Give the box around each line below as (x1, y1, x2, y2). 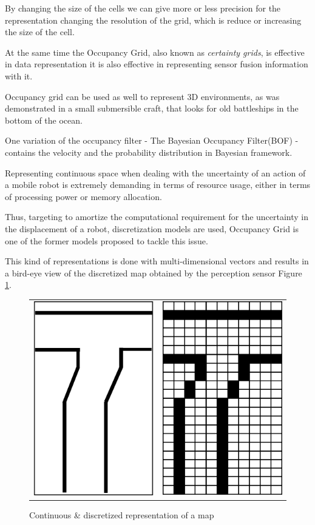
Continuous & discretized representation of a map (29, 508, 214, 521)
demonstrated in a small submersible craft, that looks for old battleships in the (5, 102, 299, 115)
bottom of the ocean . (5, 113, 83, 126)
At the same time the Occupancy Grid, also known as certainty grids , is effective (5, 45, 305, 58)
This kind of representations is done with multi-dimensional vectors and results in (5, 255, 309, 267)
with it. (5, 69, 33, 82)
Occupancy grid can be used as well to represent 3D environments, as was (5, 90, 280, 102)
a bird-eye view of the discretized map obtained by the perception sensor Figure (5, 266, 302, 279)
